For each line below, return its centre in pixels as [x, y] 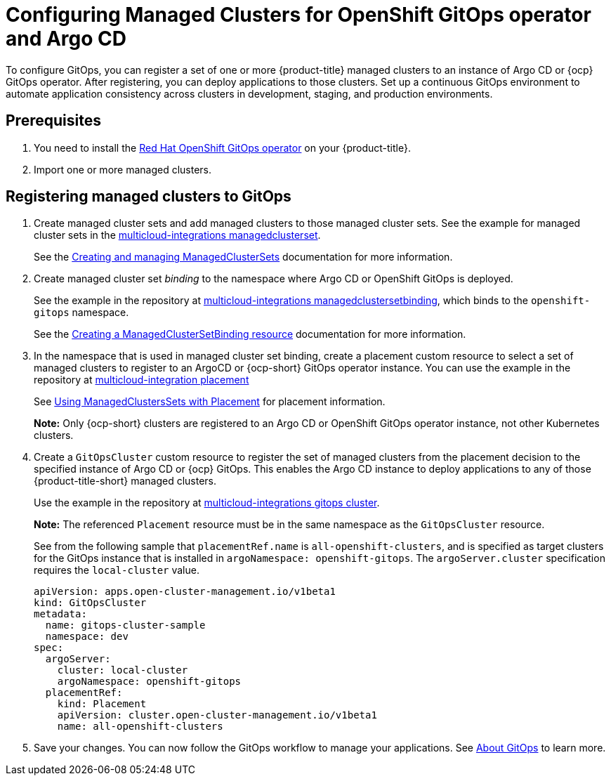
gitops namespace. [81, 313]
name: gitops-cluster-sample [125, 625]
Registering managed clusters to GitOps [149, 197]
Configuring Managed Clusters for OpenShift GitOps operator [298, 15]
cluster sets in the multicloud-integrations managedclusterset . [177, 235]
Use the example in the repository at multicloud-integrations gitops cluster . [207, 503]
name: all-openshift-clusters [140, 727]
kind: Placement [102, 704]
